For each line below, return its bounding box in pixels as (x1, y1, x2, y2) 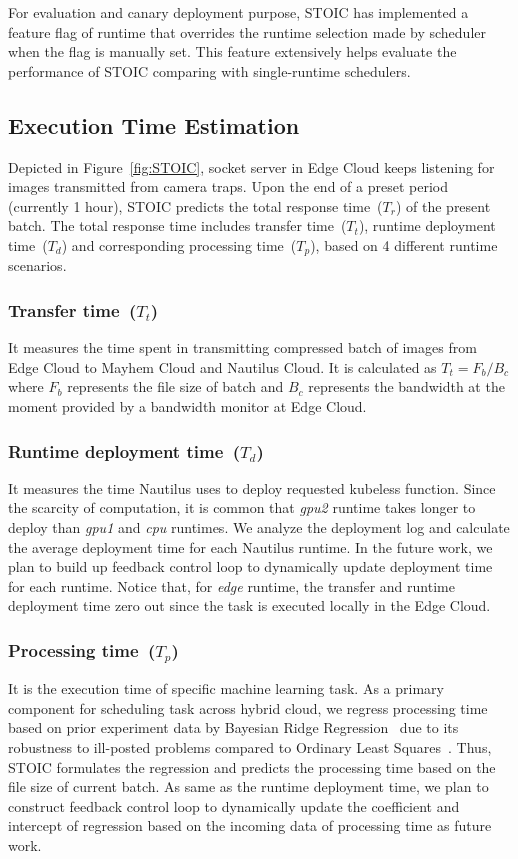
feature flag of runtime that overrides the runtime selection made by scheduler (8, 21, 487, 42)
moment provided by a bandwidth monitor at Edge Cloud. (8, 396, 367, 416)
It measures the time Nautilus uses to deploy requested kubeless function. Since (8, 477, 496, 498)
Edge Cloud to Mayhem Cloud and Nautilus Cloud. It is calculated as (8, 356, 437, 377)
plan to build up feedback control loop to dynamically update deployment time (8, 556, 493, 577)
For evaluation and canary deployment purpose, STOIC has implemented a (8, 2, 469, 22)
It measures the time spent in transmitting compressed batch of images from (8, 337, 477, 358)
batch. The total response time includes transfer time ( (8, 215, 347, 236)
